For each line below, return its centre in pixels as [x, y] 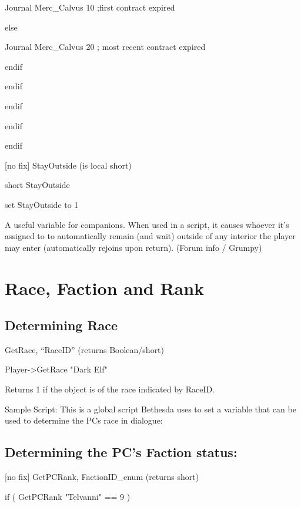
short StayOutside [37, 185]
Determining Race [61, 325]
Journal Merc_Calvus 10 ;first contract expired [90, 7]
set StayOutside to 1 [42, 204]
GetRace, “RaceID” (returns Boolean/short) [85, 349]
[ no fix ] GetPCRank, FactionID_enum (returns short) [102, 477]
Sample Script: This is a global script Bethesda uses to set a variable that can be [150, 409]
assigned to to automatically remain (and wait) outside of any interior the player [150, 236]
